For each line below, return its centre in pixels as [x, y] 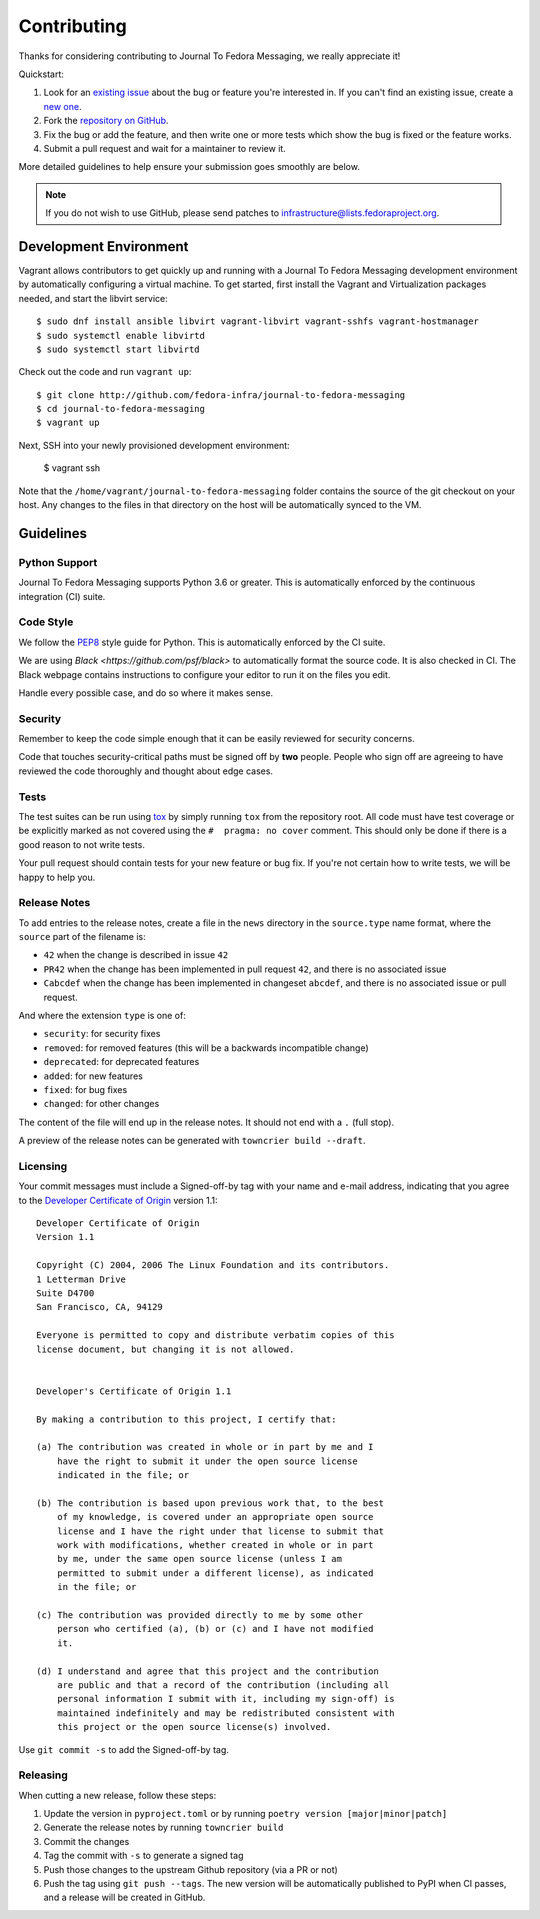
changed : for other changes [101, 1104]
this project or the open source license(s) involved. [194, 1727]
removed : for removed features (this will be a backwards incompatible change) [206, 1047]
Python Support [58, 562]
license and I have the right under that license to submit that [220, 1531]
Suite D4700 [65, 1293]
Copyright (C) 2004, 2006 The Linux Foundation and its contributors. [213, 1265]
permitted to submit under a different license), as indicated [215, 1573]
